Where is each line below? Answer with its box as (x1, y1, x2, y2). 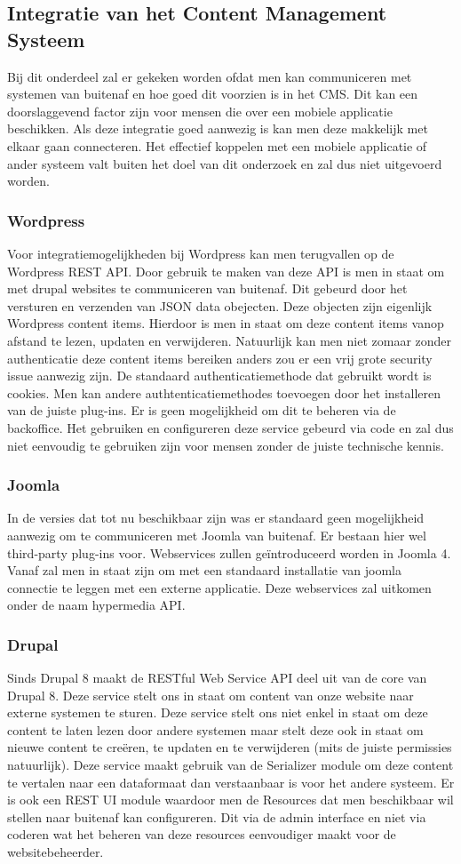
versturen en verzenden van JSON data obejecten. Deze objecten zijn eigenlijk (7, 296, 433, 315)
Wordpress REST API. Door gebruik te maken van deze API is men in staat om (7, 261, 445, 280)
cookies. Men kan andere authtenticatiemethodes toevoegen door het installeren (7, 383, 441, 402)
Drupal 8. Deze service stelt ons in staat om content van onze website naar (7, 685, 414, 704)
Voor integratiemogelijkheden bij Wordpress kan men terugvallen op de (7, 244, 394, 262)
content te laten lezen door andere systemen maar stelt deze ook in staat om (7, 720, 424, 739)
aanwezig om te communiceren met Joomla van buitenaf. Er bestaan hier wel (7, 525, 426, 544)
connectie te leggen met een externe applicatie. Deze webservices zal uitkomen (7, 578, 432, 596)
